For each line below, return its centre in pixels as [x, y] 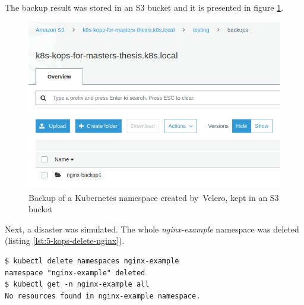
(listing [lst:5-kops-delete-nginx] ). [65, 240]
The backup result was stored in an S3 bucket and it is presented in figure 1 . [144, 7]
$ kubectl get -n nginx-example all [77, 284]
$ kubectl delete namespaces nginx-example [92, 261]
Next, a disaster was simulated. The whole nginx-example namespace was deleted [152, 229]
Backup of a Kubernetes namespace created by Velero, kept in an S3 [154, 197]
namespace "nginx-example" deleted [75, 273]
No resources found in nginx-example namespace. [103, 296]
